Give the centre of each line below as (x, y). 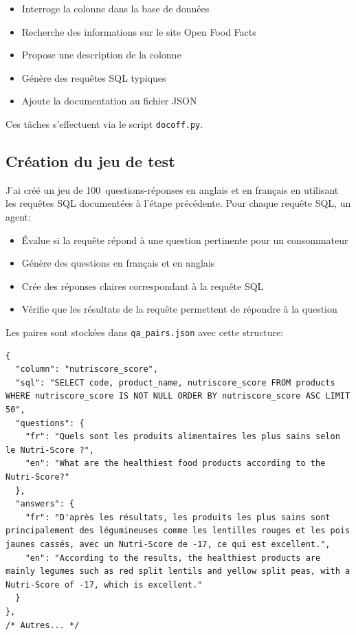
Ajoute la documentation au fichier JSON (109, 101)
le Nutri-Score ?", (50, 450)
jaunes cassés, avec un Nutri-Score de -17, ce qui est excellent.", (168, 544)
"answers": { (45, 504)
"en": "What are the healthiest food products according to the (175, 464)
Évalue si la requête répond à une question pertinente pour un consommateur (185, 239)
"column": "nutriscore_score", (87, 369)
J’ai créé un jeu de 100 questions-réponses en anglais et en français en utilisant (172, 189)
